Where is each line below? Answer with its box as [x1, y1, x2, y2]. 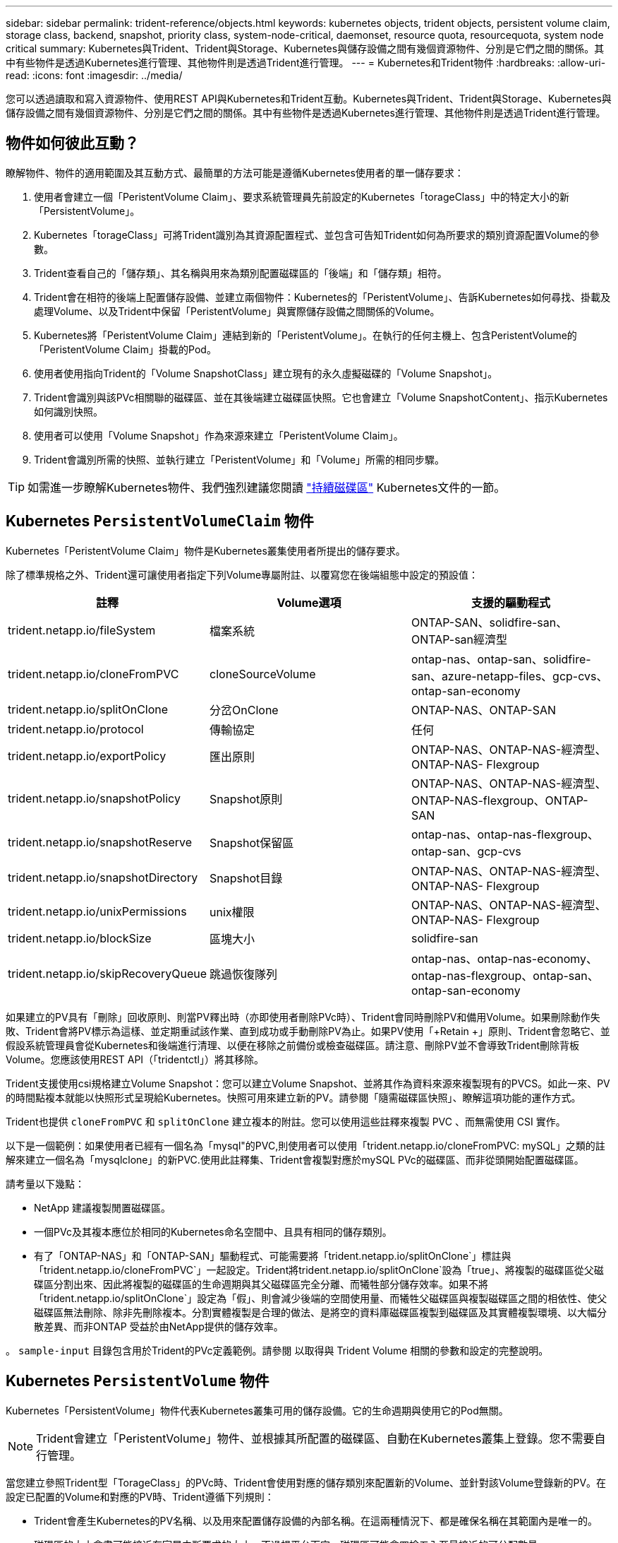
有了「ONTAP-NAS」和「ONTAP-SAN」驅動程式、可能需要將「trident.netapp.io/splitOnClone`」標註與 [34, 1249, 511, 1262]
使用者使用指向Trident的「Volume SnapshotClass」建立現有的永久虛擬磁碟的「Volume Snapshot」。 [34, 367, 498, 379]
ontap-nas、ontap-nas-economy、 [411, 951, 598, 966]
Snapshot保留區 [210, 835, 294, 850]
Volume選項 [277, 595, 341, 610]
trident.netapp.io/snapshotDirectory [8, 870, 198, 885]
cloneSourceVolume [210, 666, 316, 681]
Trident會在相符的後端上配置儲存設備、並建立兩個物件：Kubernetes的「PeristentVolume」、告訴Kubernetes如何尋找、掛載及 [34, 290, 611, 303]
